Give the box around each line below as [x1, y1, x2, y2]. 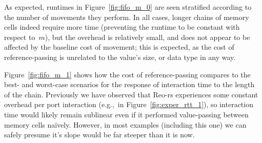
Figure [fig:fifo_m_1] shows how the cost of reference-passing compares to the [4, 69, 251, 79]
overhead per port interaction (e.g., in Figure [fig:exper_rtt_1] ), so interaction [4, 99, 253, 110]
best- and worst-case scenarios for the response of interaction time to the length [4, 79, 255, 90]
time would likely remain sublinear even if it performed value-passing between [4, 109, 249, 119]
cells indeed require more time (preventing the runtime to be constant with [4, 22, 240, 32]
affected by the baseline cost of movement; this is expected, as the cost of [4, 42, 234, 52]
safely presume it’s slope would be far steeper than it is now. [4, 129, 195, 140]
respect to [4, 31, 35, 42]
